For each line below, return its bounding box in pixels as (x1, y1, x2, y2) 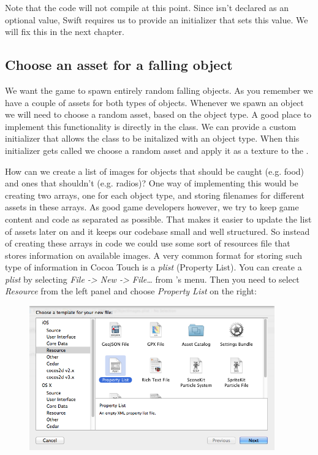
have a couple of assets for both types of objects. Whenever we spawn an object (5, 96, 304, 109)
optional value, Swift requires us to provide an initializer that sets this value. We (5, 13, 308, 26)
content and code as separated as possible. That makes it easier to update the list (5, 212, 312, 225)
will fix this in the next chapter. (5, 25, 124, 38)
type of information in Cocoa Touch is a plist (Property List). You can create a (5, 261, 302, 273)
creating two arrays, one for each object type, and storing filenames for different (5, 188, 305, 201)
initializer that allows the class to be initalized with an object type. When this (5, 132, 300, 145)
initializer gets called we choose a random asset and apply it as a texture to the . (5, 143, 309, 156)
